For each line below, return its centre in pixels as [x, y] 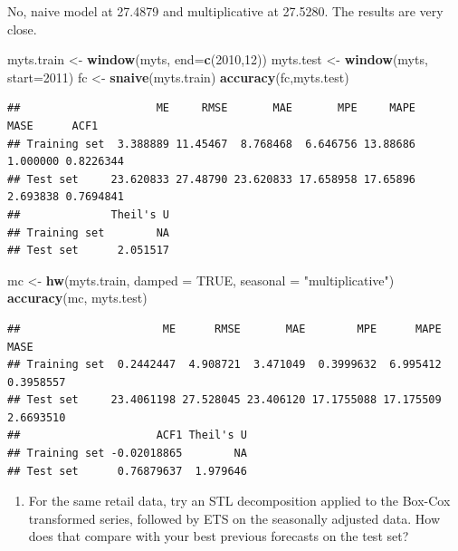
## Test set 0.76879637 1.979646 [127, 471]
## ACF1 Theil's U [127, 435]
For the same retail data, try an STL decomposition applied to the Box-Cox [239, 501]
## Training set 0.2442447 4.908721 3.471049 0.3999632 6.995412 [224, 365]
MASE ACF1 [53, 126]
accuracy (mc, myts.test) [77, 298]
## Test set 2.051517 [88, 251]
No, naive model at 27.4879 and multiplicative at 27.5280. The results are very [225, 11]
